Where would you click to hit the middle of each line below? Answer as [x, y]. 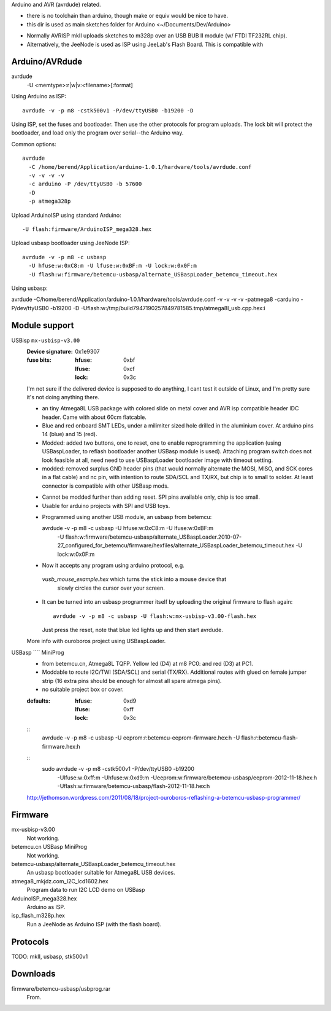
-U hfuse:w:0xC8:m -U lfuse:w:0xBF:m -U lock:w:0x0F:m [113, 266]
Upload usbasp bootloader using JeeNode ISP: [70, 243]
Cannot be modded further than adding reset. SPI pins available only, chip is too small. [151, 497]
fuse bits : [39, 360]
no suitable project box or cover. [83, 689]
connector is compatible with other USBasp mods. [105, 486]
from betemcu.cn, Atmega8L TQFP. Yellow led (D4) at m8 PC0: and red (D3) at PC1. [148, 664]
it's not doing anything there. [63, 397]
